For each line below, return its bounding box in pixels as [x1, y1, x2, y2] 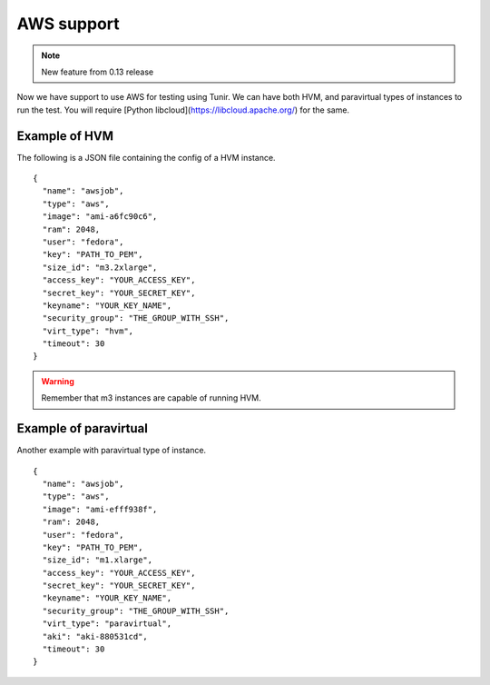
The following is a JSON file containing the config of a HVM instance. [16, 152, 276, 163]
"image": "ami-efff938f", [42, 504, 158, 514]
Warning [41, 375, 74, 386]
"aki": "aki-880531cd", [42, 631, 149, 641]
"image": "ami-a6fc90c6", [42, 212, 158, 222]
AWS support [16, 14, 120, 34]
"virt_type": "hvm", [42, 325, 134, 336]
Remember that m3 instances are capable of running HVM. [41, 392, 262, 403]
